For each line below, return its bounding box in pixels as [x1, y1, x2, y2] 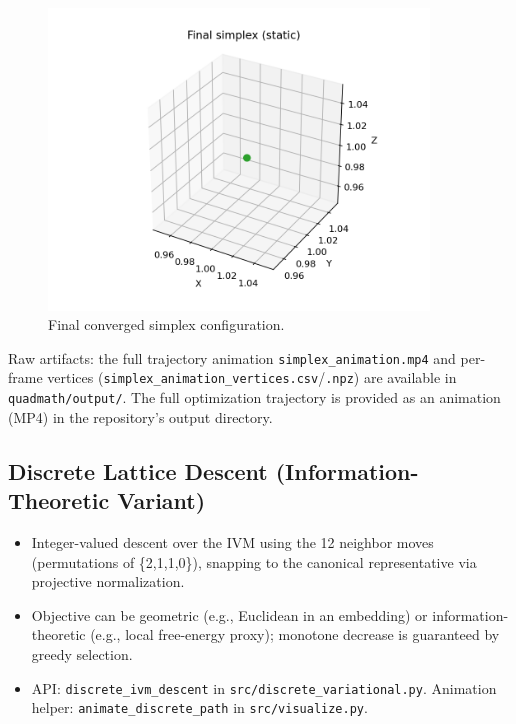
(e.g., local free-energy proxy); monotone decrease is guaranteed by [90, 624, 500, 645]
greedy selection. [31, 643, 133, 664]
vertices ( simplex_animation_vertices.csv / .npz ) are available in [47, 367, 457, 388]
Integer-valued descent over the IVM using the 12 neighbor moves [31, 531, 434, 552]
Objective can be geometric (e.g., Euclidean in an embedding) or [31, 604, 428, 625]
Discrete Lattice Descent [8, 455, 268, 486]
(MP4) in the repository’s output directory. [8, 406, 273, 427]
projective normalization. [31, 571, 185, 592]
